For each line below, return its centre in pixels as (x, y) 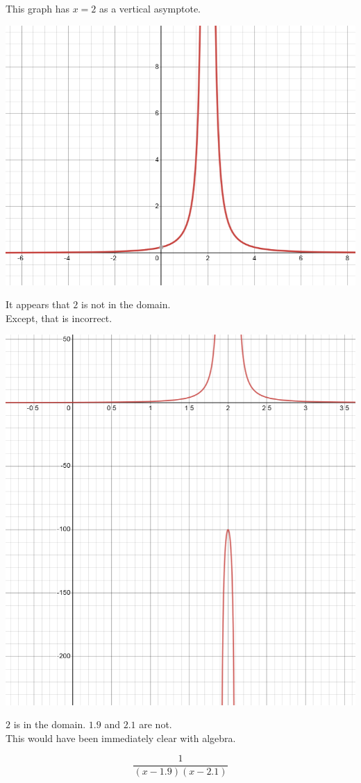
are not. (156, 724)
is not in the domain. (126, 304)
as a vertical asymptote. (150, 8)
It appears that (38, 304)
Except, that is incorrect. (59, 318)
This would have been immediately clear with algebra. (121, 738)
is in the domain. (50, 724)
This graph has (37, 8)
